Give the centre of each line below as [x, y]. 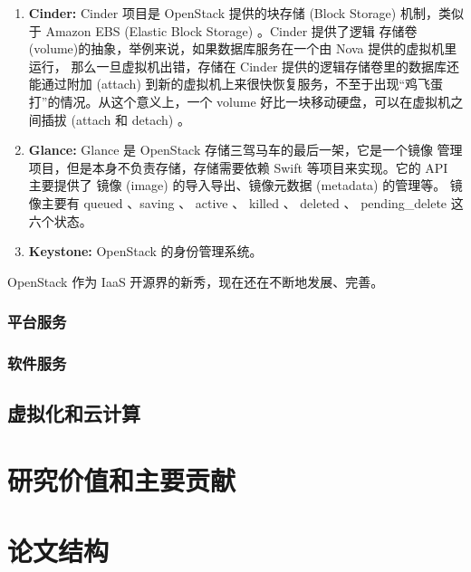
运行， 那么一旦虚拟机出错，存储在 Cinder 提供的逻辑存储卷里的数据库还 [244, 66]
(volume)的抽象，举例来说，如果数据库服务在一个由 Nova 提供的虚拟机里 [243, 48]
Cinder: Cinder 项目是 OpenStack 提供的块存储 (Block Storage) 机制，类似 [246, 13]
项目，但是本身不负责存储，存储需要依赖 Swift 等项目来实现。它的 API [238, 167]
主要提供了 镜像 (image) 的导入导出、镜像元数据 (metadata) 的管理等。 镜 [245, 185]
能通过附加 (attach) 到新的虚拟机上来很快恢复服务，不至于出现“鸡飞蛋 [236, 84]
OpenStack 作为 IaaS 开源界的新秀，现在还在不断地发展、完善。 [196, 281]
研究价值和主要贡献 [122, 479]
